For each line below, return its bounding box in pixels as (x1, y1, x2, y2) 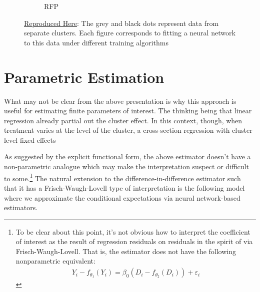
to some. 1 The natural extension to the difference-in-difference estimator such (4, 171, 241, 183)
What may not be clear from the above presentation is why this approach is (4, 95, 236, 106)
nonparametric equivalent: (15, 256, 95, 266)
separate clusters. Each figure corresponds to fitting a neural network (24, 27, 235, 38)
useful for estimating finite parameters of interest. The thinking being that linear (4, 105, 252, 116)
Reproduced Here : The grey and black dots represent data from (24, 17, 219, 28)
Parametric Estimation (4, 66, 164, 87)
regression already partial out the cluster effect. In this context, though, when (4, 115, 242, 125)
